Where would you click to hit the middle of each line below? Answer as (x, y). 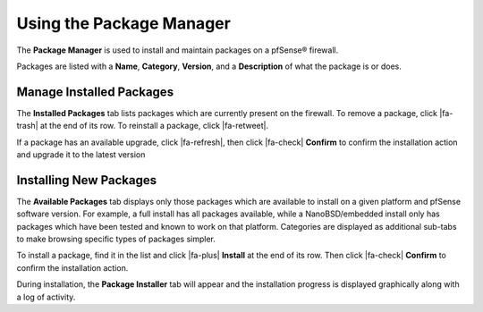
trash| (28, 126)
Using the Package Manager (124, 23)
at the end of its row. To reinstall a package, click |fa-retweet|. (154, 126)
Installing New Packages (86, 180)
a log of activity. (46, 297)
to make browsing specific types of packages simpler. (116, 239)
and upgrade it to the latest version (81, 155)
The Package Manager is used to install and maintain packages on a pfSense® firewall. (178, 50)
